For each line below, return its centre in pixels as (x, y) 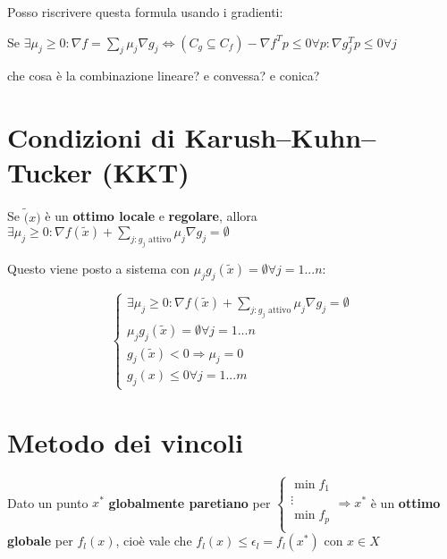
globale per (40, 541)
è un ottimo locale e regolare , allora (151, 216)
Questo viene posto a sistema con (99, 268)
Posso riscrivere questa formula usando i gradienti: (145, 12)
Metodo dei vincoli (125, 441)
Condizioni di (91, 137)
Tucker (50, 172)
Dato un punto (48, 502)
